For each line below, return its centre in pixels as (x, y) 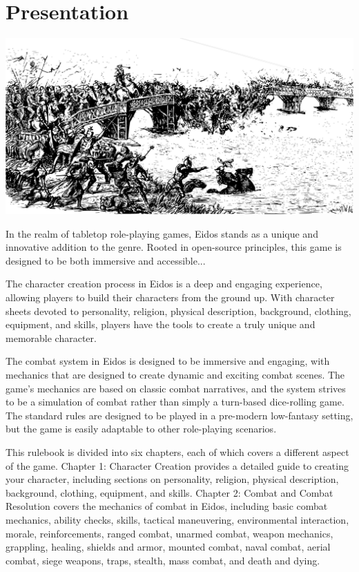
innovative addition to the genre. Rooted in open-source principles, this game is (174, 247)
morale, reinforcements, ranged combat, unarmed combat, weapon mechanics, (169, 533)
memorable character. (51, 337)
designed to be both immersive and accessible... (106, 260)
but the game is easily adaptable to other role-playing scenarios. (141, 429)
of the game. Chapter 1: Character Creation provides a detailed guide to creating (177, 465)
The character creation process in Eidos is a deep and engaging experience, (164, 284)
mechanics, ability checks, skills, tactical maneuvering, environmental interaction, (177, 519)
